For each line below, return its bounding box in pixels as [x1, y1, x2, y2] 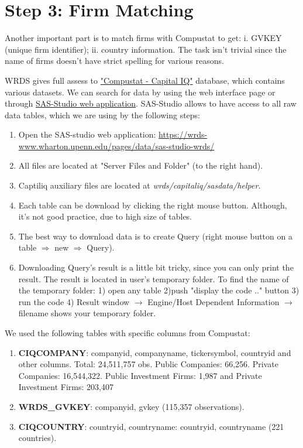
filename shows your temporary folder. [18, 307, 156, 319]
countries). [18, 432, 57, 444]
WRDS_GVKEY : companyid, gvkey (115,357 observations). [18, 400, 245, 412]
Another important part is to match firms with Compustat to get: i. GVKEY [5, 32, 282, 44]
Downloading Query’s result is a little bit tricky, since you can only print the [18, 261, 294, 273]
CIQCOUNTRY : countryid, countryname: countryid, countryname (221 [18, 420, 284, 432]
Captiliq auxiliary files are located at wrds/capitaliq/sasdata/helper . [18, 179, 261, 191]
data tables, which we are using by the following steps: [5, 108, 200, 121]
